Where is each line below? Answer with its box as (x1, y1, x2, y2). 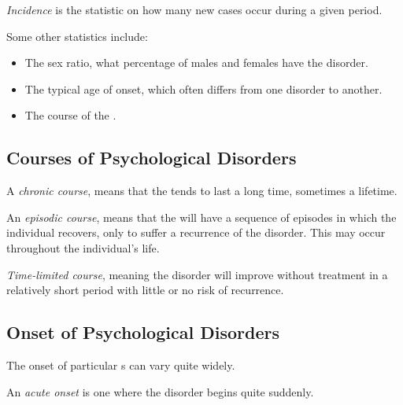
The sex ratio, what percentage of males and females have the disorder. (24, 54, 368, 71)
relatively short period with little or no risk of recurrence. (6, 282, 284, 298)
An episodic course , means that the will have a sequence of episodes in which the (6, 208, 397, 225)
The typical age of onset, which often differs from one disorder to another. (24, 80, 383, 97)
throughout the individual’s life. (6, 239, 160, 256)
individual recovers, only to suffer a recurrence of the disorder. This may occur (6, 224, 386, 241)
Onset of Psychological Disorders (6, 320, 279, 344)
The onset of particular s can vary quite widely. (6, 356, 235, 373)
